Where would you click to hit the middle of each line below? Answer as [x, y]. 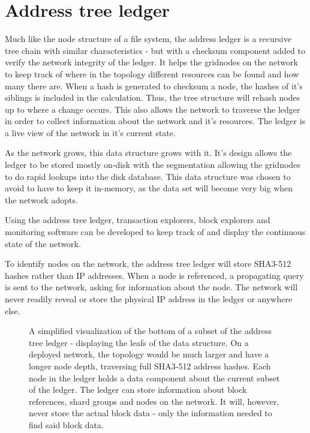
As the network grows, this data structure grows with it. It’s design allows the [148, 153]
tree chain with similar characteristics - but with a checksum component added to [155, 50]
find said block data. [66, 424]
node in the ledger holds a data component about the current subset [154, 378]
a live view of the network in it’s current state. [90, 132]
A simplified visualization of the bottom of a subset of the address [150, 331]
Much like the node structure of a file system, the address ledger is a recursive [148, 39]
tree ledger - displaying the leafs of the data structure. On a [139, 342]
